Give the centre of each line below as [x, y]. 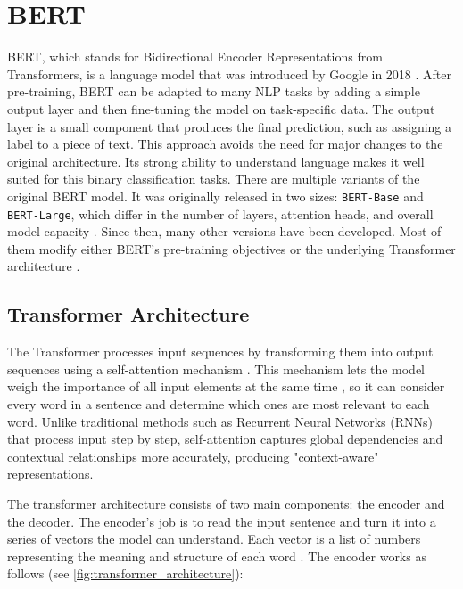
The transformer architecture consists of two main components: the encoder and [226, 503]
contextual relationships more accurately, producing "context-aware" [193, 456]
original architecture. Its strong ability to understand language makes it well [216, 161]
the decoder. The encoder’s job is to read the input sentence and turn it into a [222, 521]
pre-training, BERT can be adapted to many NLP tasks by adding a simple [214, 91]
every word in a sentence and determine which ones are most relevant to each [219, 403]
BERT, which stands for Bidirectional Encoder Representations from [195, 57]
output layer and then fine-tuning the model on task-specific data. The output [221, 108]
